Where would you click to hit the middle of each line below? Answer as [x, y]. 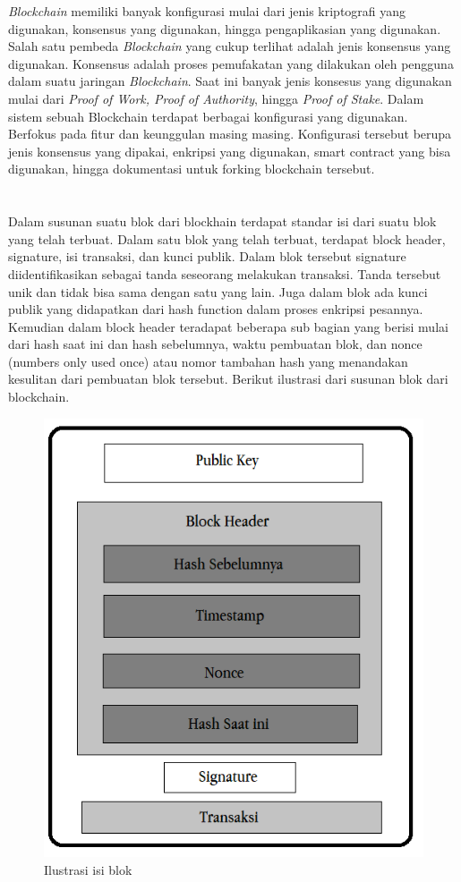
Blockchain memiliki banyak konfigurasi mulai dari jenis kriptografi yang [207, 11]
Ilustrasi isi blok [88, 869]
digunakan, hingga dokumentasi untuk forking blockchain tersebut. [192, 169]
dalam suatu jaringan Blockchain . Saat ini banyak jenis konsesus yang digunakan [230, 81]
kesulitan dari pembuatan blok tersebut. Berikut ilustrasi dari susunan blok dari [228, 379]
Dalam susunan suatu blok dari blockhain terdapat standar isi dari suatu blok [222, 221]
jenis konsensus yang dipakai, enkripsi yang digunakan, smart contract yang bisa [230, 151]
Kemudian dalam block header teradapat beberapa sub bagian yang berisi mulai [228, 326]
